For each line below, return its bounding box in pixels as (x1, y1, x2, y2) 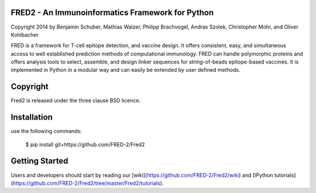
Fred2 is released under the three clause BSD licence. (11, 97, 140, 104)
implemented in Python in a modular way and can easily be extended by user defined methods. (11, 66, 241, 73)
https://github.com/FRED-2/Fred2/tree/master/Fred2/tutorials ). (12, 180, 164, 187)
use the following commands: (11, 128, 82, 135)
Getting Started (11, 156, 68, 166)
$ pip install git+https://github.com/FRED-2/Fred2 (25, 141, 145, 148)
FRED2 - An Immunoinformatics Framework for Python (11, 8, 214, 17)
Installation (11, 113, 53, 122)
